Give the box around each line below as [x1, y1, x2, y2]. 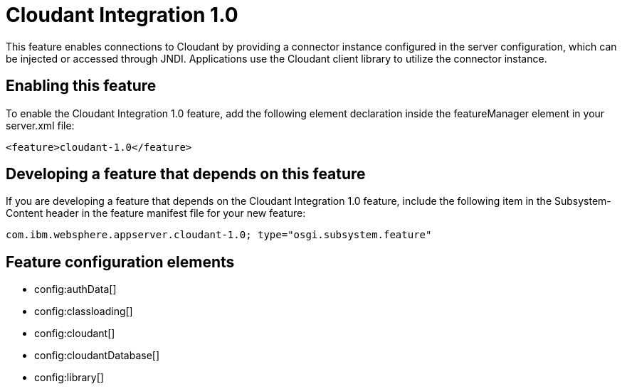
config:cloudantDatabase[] [34, 349, 160, 362]
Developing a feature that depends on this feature [6, 165, 366, 183]
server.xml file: [6, 119, 75, 132]
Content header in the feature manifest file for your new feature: [6, 207, 306, 220]
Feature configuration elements [6, 252, 235, 271]
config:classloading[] [34, 305, 133, 318]
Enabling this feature [6, 77, 157, 95]
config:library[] [34, 371, 104, 384]
